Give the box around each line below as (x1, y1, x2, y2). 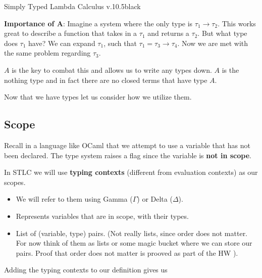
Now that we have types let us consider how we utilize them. (4, 91, 192, 102)
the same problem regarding (4, 48, 91, 58)
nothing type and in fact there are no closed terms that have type (4, 74, 207, 85)
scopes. (4, 176, 26, 187)
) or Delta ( (137, 194, 173, 204)
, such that (103, 37, 137, 48)
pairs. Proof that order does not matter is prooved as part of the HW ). (16, 247, 238, 258)
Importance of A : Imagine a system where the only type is (4, 18, 193, 28)
